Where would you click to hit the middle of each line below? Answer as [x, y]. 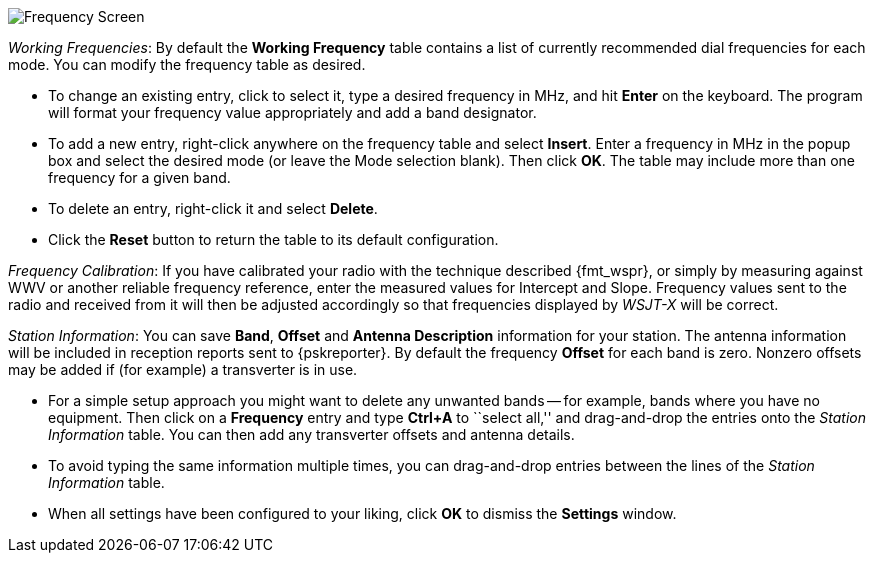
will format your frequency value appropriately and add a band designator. [292, 112]
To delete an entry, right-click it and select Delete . [213, 208]
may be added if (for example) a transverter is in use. [183, 369]
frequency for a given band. [139, 177]
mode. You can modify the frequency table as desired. [187, 64]
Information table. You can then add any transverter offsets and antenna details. [311, 434]
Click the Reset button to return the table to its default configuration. [273, 239]
